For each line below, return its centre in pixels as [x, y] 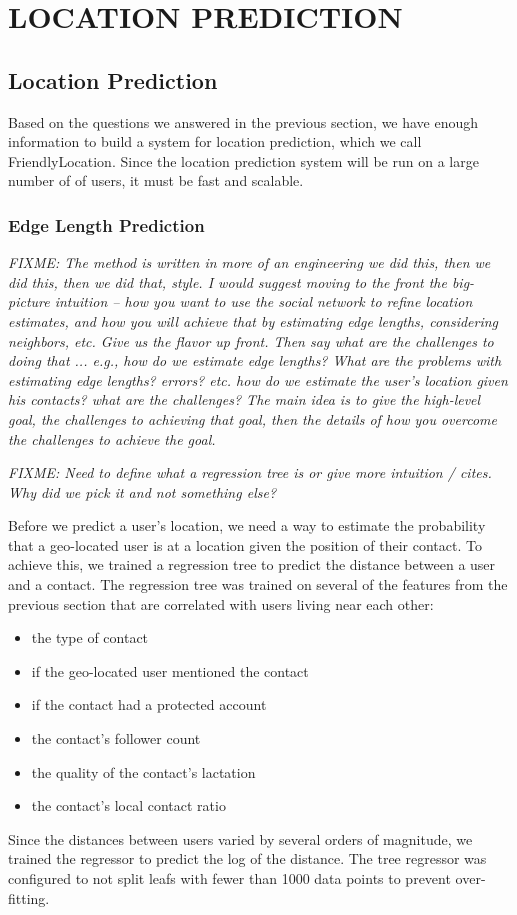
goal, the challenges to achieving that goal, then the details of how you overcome [252, 418]
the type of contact [90, 637]
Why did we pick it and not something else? [142, 491]
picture [29, 301]
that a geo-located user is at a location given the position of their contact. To [245, 544]
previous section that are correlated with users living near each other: [221, 603]
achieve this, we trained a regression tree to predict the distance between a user [252, 564]
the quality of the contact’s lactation [143, 771]
